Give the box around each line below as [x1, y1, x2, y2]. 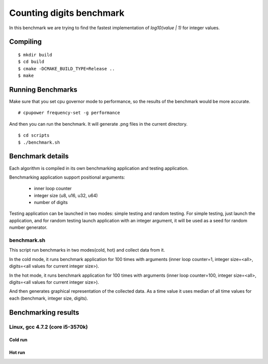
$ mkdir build [18, 52, 52, 57]
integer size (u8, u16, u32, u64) [34, 192, 98, 198]
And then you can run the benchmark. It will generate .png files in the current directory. [9, 121, 188, 127]
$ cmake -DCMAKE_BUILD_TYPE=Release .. [18, 66, 115, 71]
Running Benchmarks [9, 85, 78, 94]
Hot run [9, 350, 25, 356]
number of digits [34, 200, 68, 206]
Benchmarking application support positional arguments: [9, 174, 125, 180]
